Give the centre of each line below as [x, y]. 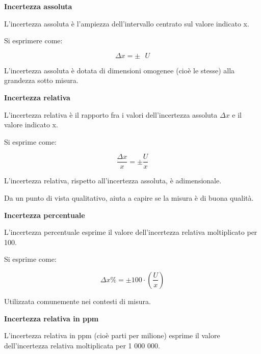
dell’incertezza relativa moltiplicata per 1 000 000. [82, 345]
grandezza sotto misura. [41, 80]
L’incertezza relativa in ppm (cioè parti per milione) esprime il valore [112, 335]
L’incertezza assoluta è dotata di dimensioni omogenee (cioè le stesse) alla [120, 70]
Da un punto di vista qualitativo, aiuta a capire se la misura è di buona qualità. [129, 198]
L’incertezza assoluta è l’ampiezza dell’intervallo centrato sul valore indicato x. [127, 23]
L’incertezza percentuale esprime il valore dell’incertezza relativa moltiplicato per [131, 232]
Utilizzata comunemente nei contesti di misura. [77, 301]
